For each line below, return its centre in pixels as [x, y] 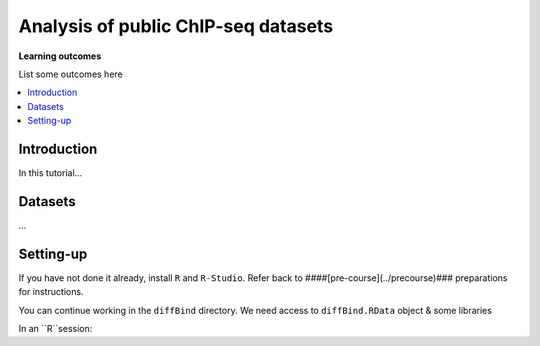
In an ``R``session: [55, 328]
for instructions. [51, 292]
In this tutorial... [50, 173]
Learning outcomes [60, 56]
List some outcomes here [71, 74]
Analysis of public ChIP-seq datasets [176, 26]
